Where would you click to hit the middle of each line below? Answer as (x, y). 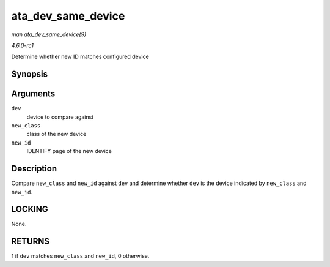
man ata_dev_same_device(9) (49, 34)
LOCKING (30, 209)
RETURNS (31, 242)
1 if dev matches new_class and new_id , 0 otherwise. (80, 256)
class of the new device (57, 134)
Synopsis (30, 74)
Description (34, 169)
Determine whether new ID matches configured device (80, 57)
